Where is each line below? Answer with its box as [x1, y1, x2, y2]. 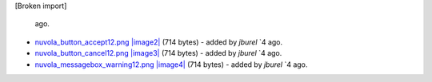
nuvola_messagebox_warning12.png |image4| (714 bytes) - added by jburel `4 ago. [34, 60, 308, 69]
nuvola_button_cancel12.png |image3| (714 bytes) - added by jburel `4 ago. [34, 49, 282, 58]
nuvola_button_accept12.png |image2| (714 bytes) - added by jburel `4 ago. [34, 37, 283, 47]
